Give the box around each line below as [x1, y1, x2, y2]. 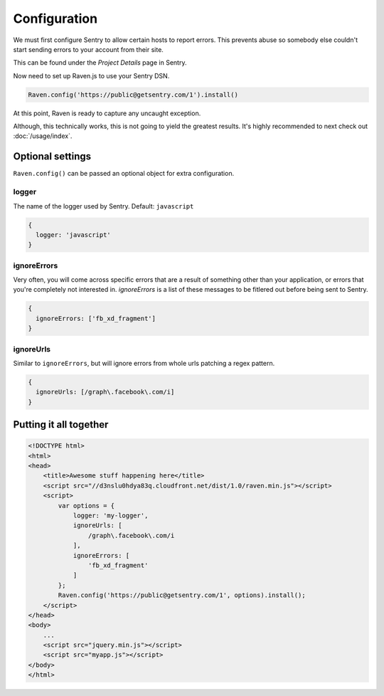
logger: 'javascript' [36, 231, 112, 238]
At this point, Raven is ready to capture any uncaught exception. [13, 109, 201, 117]
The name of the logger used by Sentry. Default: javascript [13, 201, 194, 210]
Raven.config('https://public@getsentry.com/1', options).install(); [58, 591, 306, 599]
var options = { [58, 502, 115, 510]
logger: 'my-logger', [73, 512, 149, 520]
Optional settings [13, 150, 92, 163]
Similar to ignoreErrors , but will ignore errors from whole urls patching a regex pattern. [13, 359, 275, 367]
